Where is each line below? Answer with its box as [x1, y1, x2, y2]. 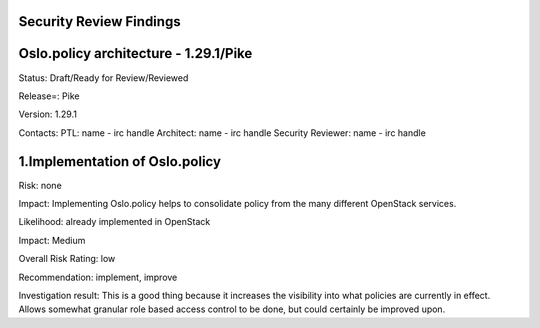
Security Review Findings [18, 13, 181, 30]
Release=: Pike [18, 90, 80, 102]
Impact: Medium [18, 234, 86, 246]
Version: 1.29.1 [18, 108, 77, 120]
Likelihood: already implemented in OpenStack [18, 216, 211, 228]
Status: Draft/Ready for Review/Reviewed [18, 71, 189, 84]
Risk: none [18, 179, 62, 191]
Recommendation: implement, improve [18, 271, 178, 283]
